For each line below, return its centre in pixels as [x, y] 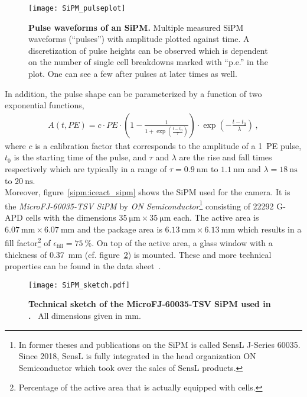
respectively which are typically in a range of [86, 169]
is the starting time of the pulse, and [80, 157]
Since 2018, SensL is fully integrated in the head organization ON [137, 356]
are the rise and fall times [226, 157]
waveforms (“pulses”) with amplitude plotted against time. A [139, 39]
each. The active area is [216, 217]
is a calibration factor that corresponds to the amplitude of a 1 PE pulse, [168, 145]
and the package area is [120, 229]
